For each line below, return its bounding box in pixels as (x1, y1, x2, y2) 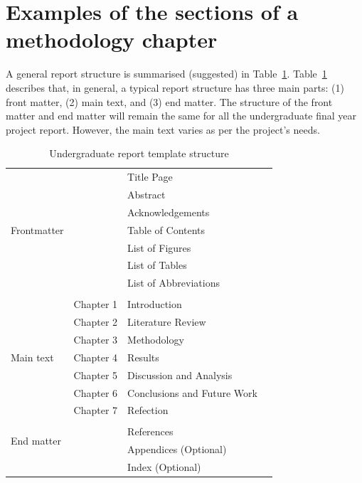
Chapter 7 (73, 403, 118, 418)
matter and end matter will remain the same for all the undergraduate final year (6, 108, 357, 123)
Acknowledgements (127, 204, 210, 219)
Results (127, 349, 159, 364)
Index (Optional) (127, 460, 201, 474)
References (127, 424, 174, 439)
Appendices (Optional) (127, 442, 227, 457)
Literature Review (127, 314, 206, 329)
